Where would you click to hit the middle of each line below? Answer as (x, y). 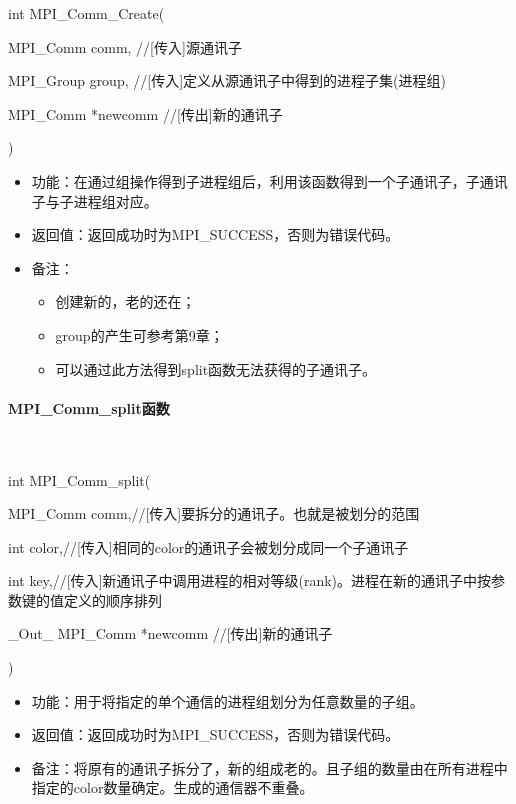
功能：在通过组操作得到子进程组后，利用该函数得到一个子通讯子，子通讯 (269, 180)
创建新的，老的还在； (125, 301)
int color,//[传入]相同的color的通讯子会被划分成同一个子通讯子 (208, 546)
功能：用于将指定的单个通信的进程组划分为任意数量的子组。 (227, 700)
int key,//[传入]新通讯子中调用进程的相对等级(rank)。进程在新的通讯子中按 (250, 580)
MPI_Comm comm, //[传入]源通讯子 (125, 46)
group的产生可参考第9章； (139, 334)
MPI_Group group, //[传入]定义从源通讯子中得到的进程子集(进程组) (227, 80)
